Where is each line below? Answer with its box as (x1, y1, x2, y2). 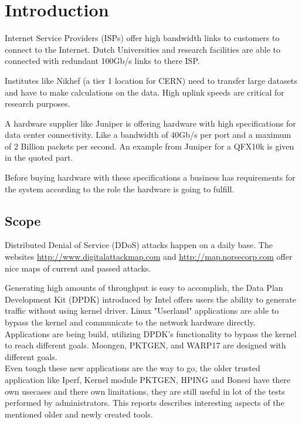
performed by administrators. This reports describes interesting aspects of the (5, 396, 284, 409)
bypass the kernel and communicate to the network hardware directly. (5, 316, 256, 328)
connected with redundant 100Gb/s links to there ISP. (5, 55, 200, 67)
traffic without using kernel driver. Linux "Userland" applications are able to (5, 304, 279, 317)
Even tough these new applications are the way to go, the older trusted (5, 362, 260, 374)
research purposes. (5, 97, 70, 110)
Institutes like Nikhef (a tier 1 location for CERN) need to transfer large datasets (5, 74, 297, 86)
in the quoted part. (5, 151, 73, 164)
